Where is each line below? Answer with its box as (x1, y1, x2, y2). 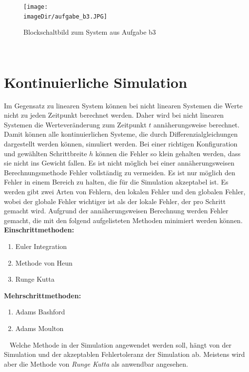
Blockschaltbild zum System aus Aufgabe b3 (23, 27, 156, 37)
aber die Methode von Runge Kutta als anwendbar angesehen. (4, 358, 188, 369)
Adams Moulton (15, 323, 64, 333)
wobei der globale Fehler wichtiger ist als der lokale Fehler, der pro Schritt (4, 196, 226, 206)
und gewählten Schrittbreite (4, 148, 87, 158)
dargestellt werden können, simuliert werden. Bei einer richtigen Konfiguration (4, 139, 238, 148)
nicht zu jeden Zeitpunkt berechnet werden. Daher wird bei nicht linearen (4, 110, 224, 120)
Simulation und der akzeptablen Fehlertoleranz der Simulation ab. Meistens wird (4, 349, 245, 359)
